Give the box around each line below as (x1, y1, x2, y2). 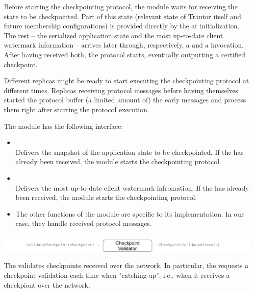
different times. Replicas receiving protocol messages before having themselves (4, 85, 238, 95)
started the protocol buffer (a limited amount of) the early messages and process (4, 95, 246, 105)
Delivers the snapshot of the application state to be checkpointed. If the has (15, 146, 244, 157)
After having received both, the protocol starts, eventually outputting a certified (4, 49, 245, 59)
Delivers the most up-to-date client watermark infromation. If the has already (15, 182, 249, 193)
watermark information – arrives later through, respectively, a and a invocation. (4, 40, 244, 50)
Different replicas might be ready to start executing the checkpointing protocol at (4, 75, 249, 86)
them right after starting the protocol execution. (4, 104, 149, 114)
